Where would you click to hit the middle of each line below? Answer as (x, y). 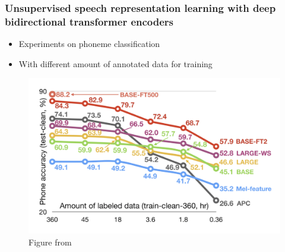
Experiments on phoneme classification (89, 44)
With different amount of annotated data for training (115, 63)
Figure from (50, 242)
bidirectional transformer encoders (89, 21)
